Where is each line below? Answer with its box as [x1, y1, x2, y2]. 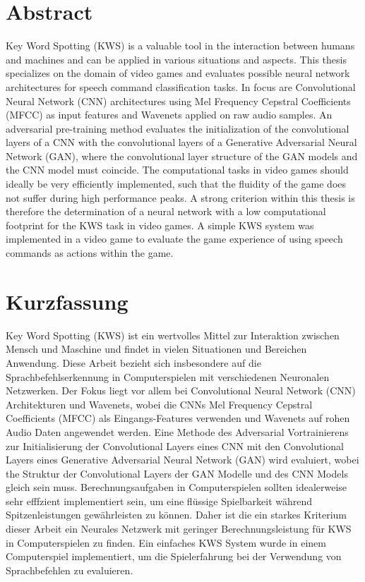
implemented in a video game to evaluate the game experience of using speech [6, 231, 343, 246]
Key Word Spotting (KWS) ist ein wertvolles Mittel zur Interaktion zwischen [6, 327, 340, 342]
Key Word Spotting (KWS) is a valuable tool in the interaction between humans [6, 38, 355, 53]
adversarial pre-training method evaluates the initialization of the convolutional [6, 121, 349, 135]
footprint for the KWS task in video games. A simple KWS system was [6, 217, 314, 232]
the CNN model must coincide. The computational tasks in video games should [6, 162, 349, 177]
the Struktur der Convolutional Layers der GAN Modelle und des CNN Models [6, 466, 348, 480]
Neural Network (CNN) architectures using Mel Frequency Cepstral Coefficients [6, 93, 351, 108]
